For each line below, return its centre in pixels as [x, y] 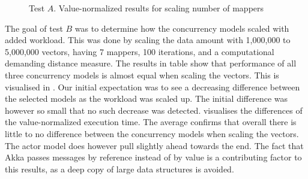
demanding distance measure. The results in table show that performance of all [151, 63]
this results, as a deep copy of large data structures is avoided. [119, 169]
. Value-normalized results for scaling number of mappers [159, 8]
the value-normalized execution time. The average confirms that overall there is [151, 122]
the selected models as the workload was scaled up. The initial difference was [146, 98]
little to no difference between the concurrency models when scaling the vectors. [152, 133]
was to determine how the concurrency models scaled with [182, 28]
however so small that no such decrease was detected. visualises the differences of [154, 110]
